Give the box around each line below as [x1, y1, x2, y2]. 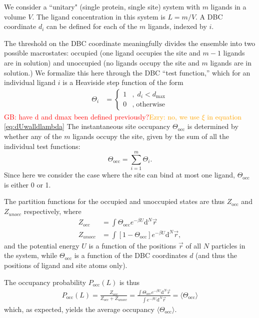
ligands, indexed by [147, 21, 207, 31]
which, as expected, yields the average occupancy [4, 303, 154, 314]
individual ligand [4, 77, 56, 87]
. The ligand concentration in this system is [32, 11, 165, 21]
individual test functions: [4, 140, 80, 151]
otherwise [136, 100, 165, 108]
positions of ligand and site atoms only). [4, 259, 127, 270]
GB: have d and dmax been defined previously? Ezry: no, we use [4, 111, 199, 121]
